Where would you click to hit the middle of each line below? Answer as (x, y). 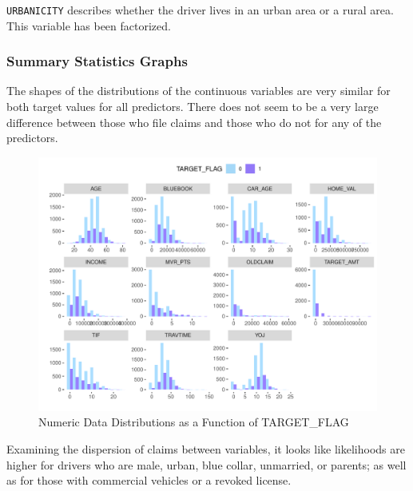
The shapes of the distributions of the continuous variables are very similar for (199, 91)
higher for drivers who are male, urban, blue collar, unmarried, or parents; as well (206, 464)
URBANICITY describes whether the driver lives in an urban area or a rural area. (200, 10)
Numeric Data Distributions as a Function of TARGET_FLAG (194, 422)
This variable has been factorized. (89, 25)
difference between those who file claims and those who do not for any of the (194, 122)
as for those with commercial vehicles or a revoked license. (149, 480)
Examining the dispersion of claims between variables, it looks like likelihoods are (206, 449)
